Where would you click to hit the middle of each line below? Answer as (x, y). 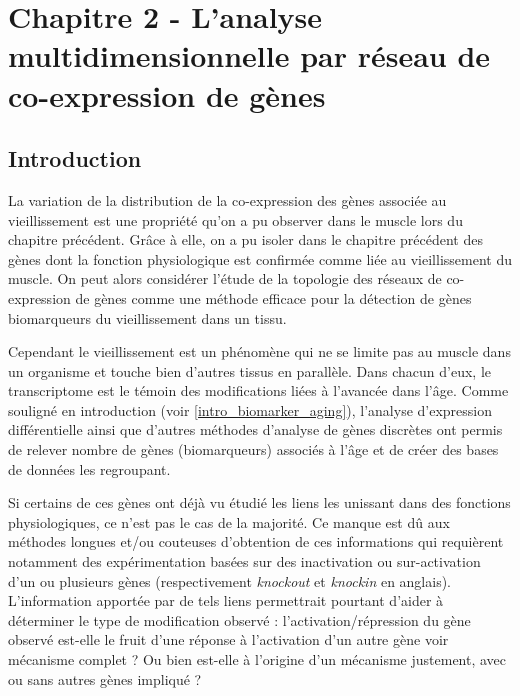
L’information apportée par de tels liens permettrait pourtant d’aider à (226, 600)
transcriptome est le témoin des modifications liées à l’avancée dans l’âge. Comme (258, 390)
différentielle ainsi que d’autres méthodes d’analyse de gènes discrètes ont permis (255, 429)
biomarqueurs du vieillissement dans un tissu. (147, 317)
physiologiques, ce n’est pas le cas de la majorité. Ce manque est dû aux (229, 521)
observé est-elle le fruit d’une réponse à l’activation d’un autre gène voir (228, 639)
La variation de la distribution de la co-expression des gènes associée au (227, 199)
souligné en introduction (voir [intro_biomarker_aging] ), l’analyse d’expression (250, 409)
